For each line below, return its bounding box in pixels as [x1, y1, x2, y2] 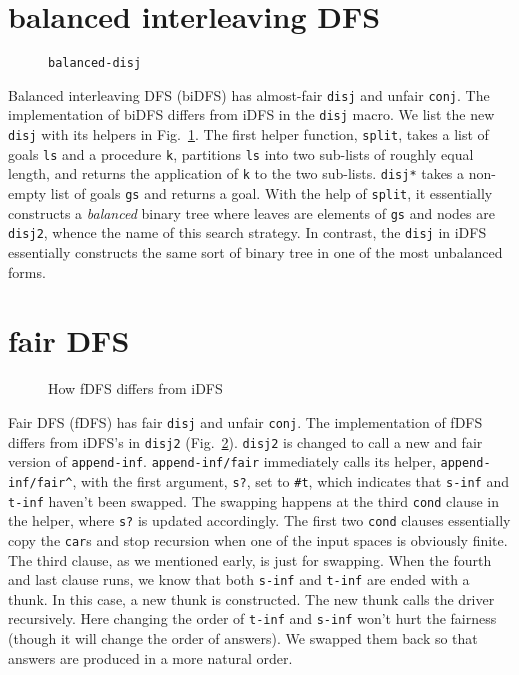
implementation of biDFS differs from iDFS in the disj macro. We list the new [8, 104, 495, 125]
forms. [8, 261, 46, 282]
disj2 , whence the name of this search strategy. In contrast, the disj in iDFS [8, 222, 487, 243]
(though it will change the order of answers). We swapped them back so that [8, 628, 478, 649]
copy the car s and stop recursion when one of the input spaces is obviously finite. [8, 529, 508, 550]
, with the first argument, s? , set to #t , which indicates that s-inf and [72, 470, 509, 491]
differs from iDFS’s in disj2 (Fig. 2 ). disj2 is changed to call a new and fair [8, 431, 483, 452]
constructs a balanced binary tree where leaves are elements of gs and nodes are [8, 202, 495, 223]
